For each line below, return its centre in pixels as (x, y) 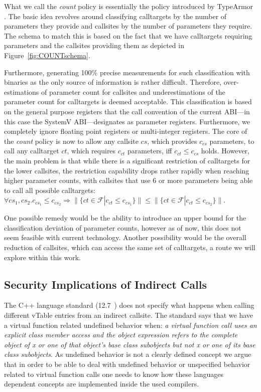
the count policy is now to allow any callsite (71, 141)
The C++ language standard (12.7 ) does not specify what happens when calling (129, 305)
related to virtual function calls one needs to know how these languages (114, 374)
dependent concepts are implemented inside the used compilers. (102, 384)
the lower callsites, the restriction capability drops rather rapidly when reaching (127, 170)
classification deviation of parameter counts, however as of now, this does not (123, 227)
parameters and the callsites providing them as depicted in (94, 45)
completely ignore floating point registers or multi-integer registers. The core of (126, 131)
